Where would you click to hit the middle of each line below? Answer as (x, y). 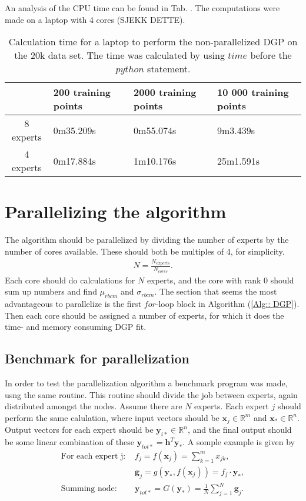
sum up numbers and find (51, 291)
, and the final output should (240, 430)
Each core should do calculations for (70, 280)
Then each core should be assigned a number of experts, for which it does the (144, 315)
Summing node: (89, 489)
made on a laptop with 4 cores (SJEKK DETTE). (95, 19)
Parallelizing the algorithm (116, 211)
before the (271, 55)
